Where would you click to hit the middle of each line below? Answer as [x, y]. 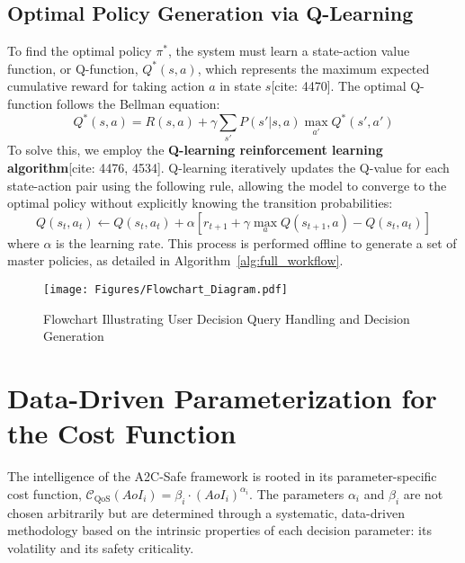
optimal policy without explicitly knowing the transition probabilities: [200, 203]
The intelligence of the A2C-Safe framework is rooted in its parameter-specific [222, 476]
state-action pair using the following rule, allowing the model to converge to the [227, 185]
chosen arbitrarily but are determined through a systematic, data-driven [206, 512]
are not [423, 493]
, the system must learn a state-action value [289, 51]
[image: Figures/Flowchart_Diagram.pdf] [166, 289]
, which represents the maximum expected [313, 68]
